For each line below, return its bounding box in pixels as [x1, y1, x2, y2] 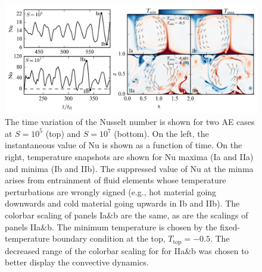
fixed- [220, 220, 241, 233]
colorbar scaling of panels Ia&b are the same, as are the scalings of [5, 208, 248, 221]
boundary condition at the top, [52, 232, 166, 245]
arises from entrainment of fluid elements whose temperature [5, 174, 226, 186]
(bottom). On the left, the [114, 127, 209, 139]
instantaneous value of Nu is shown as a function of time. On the [5, 139, 242, 151]
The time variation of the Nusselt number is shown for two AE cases [5, 115, 255, 128]
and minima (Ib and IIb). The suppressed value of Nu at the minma [5, 162, 254, 174]
